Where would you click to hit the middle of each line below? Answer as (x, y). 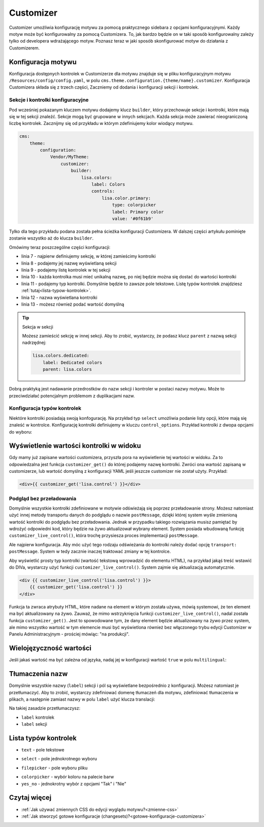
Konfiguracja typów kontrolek (45, 408)
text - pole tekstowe (43, 750)
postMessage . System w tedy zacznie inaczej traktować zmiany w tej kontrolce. (90, 552)
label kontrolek (38, 717)
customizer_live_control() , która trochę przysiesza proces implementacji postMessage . (104, 535)
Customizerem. (24, 48)
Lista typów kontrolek (43, 738)
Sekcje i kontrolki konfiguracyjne (49, 100)
